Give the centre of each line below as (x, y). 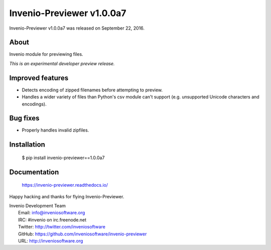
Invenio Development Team (38, 206)
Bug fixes (24, 118)
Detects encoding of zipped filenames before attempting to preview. (92, 90)
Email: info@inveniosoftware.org (52, 213)
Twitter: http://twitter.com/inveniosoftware (62, 227)
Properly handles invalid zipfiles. (55, 130)
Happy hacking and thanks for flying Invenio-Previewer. (67, 196)
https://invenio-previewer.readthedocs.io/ (65, 185)
